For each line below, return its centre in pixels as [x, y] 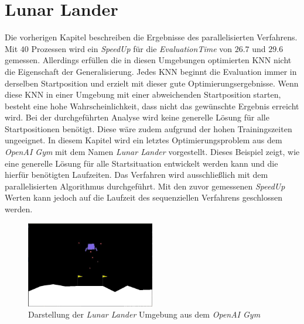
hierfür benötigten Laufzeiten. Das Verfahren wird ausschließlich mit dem [136, 175]
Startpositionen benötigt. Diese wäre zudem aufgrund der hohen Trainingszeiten [148, 128]
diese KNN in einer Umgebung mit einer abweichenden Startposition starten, [143, 94]
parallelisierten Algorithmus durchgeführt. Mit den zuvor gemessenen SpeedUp [145, 186]
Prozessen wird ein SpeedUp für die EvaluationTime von [132, 48]
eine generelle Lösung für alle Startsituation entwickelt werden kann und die [141, 163]
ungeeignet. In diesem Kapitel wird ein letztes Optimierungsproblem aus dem [144, 140]
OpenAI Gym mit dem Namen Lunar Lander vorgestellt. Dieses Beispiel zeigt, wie [152, 152]
